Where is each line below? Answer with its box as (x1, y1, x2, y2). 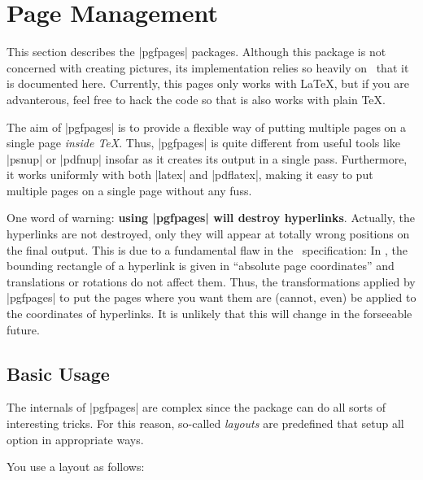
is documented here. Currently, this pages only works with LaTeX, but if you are (7, 75, 409, 92)
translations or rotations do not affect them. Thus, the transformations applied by (7, 273, 416, 290)
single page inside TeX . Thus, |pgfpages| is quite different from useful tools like (7, 134, 401, 151)
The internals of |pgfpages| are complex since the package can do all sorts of (7, 399, 386, 416)
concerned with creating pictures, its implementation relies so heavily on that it (7, 59, 409, 76)
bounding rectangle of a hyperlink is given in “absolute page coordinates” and (7, 257, 395, 274)
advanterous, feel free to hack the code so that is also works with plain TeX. (7, 90, 386, 107)
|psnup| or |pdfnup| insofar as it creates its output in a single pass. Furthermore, (7, 150, 408, 167)
